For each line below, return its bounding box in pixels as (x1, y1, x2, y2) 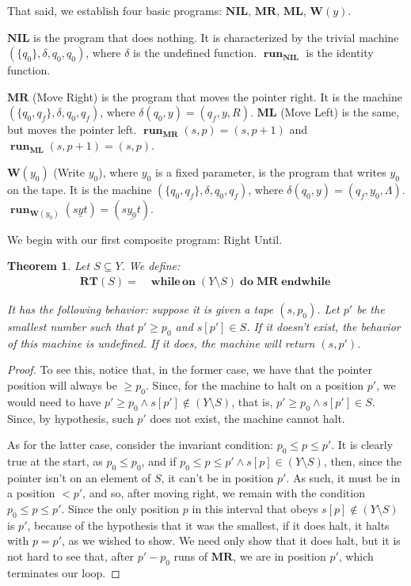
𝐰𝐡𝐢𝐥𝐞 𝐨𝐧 (150, 276, 196, 287)
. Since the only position (61, 500, 180, 516)
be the (356, 300, 385, 317)
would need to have (7, 393, 101, 409)
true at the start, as (7, 452, 103, 469)
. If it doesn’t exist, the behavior (246, 318, 401, 334)
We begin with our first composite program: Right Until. (7, 230, 283, 247)
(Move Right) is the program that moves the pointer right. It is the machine (32, 88, 402, 105)
